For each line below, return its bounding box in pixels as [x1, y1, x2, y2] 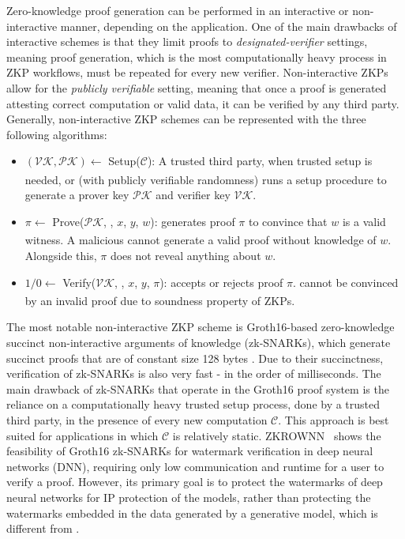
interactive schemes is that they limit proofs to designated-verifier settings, [6, 33, 368, 50]
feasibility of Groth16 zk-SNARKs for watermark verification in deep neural [6, 443, 373, 459]
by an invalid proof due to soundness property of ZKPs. [24, 292, 295, 308]
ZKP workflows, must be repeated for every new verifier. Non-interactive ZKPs [6, 64, 388, 81]
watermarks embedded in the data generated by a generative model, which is [6, 504, 378, 521]
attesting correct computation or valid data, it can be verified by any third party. [6, 95, 399, 111]
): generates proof [150, 213, 235, 229]
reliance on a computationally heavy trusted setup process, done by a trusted [6, 396, 381, 413]
